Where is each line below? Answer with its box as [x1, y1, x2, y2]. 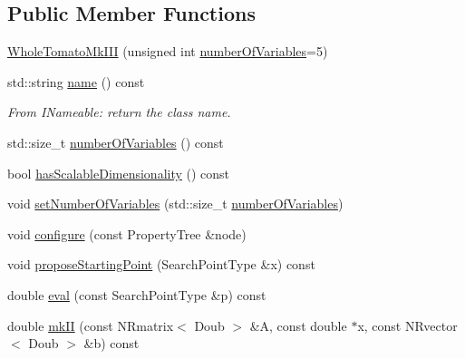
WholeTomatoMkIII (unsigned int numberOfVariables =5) [7, 42, 328, 61]
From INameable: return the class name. [7, 102, 231, 121]
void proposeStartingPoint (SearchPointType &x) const [7, 255, 315, 274]
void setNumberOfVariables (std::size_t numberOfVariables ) [7, 194, 344, 213]
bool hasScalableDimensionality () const [7, 163, 230, 182]
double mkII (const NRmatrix [7, 315, 174, 335]
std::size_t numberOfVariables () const [7, 132, 224, 151]
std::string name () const [7, 72, 145, 91]
